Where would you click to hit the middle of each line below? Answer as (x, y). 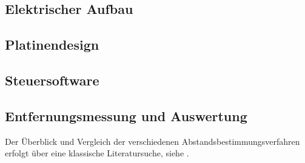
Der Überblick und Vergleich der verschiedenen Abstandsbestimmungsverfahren (152, 141)
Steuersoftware (52, 80)
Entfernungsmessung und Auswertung (126, 115)
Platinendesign (52, 45)
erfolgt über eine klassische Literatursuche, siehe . (97, 153)
